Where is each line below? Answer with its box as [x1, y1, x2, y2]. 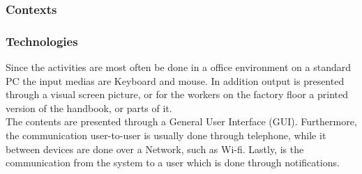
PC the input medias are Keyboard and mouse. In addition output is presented [6, 73, 345, 88]
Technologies [6, 32, 78, 49]
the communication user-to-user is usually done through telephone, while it [6, 128, 326, 143]
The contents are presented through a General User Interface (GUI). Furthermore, [6, 114, 357, 129]
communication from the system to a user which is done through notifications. [6, 155, 340, 170]
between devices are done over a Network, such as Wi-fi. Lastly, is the [6, 141, 304, 156]
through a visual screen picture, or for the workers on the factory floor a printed [6, 87, 349, 102]
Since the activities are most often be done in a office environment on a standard [6, 60, 351, 74]
